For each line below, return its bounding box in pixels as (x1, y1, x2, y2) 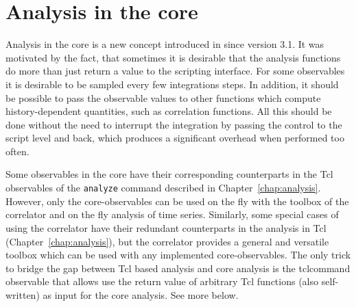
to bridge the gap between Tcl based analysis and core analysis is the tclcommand (5, 261, 351, 275)
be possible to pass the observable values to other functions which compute (5, 90, 321, 105)
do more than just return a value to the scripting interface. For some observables (5, 64, 345, 78)
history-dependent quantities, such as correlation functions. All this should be (5, 104, 332, 118)
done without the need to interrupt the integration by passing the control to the (5, 117, 342, 131)
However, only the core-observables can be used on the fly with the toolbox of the (5, 193, 349, 208)
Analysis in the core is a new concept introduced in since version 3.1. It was (5, 37, 324, 51)
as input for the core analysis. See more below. (43, 287, 239, 302)
